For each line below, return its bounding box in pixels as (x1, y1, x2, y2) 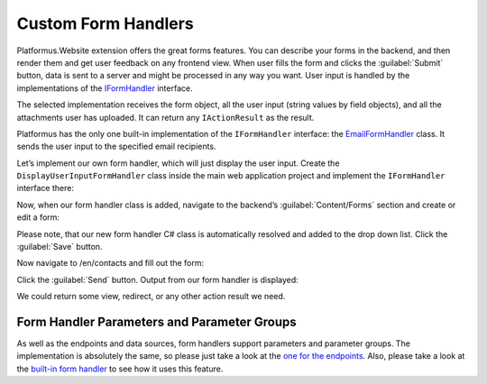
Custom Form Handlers (16, 14, 194, 33)
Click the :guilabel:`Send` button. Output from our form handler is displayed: (16, 274, 299, 285)
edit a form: (16, 212, 60, 223)
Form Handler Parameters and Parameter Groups (16, 315, 297, 329)
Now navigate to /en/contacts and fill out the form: (16, 258, 205, 269)
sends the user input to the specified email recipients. (16, 141, 216, 152)
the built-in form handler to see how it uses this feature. (16, 363, 224, 374)
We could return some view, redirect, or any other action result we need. (16, 291, 286, 302)
